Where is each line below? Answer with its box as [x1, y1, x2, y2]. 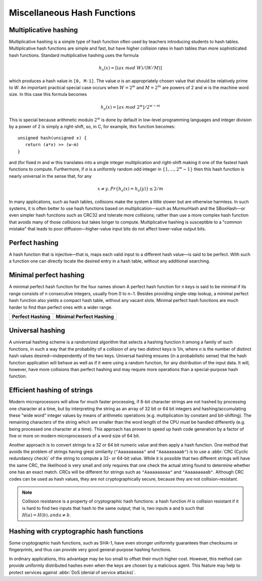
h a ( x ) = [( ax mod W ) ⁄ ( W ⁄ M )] [98, 65, 163, 72]
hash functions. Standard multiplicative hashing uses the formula [9, 52, 139, 58]
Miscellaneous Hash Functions [9, 7, 136, 18]
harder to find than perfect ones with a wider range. [9, 304, 113, 310]
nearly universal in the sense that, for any [9, 173, 92, 179]
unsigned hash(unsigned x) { [17, 135, 87, 141]
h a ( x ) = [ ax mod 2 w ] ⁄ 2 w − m [100, 103, 160, 111]
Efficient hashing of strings [9, 386, 93, 394]
